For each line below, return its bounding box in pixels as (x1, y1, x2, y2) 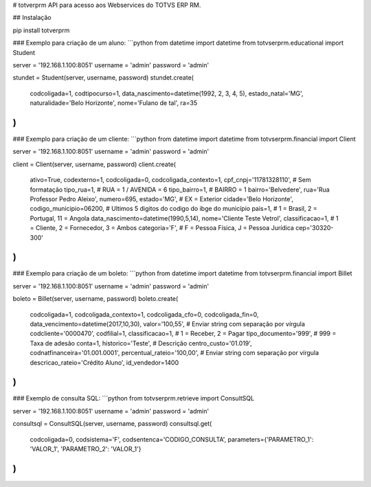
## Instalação (12, 14, 52, 22)
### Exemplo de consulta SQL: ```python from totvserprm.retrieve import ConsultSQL (12, 394, 254, 403)
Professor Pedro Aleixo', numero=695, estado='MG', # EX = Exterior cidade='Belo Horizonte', (30, 194, 293, 203)
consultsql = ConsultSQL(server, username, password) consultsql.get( (12, 420, 212, 428)
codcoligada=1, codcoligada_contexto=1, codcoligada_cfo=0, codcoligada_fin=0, (30, 310, 259, 319)
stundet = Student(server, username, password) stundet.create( (12, 73, 194, 82)
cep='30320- (295, 224, 334, 232)
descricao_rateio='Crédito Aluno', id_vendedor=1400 (30, 358, 179, 367)
